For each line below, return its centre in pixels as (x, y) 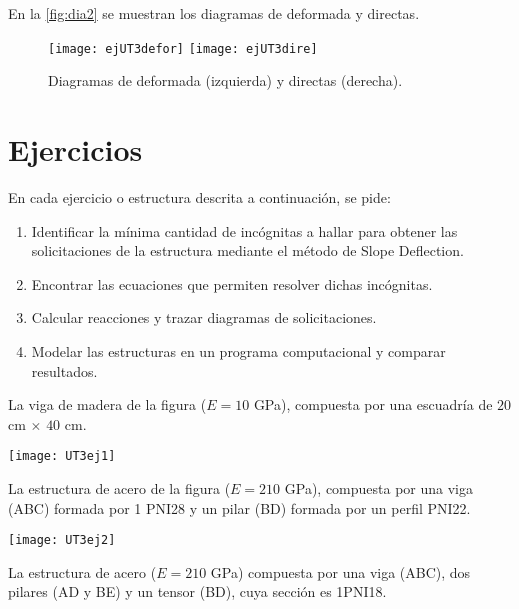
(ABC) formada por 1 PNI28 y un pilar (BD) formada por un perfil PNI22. (239, 507)
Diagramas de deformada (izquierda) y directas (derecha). (225, 80)
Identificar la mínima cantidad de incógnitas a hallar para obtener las (244, 230)
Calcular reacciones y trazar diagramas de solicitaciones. (204, 317)
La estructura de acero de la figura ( (119, 487)
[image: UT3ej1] (62, 456)
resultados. (64, 370)
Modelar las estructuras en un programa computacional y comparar (238, 350)
